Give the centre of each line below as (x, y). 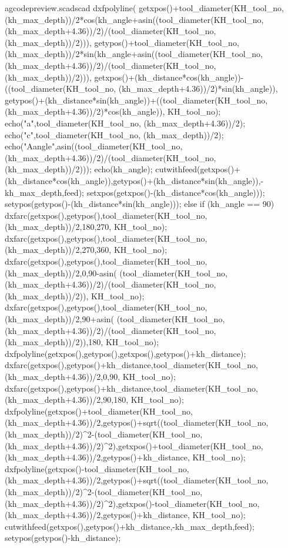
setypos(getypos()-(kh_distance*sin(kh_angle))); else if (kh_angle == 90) (140, 204)
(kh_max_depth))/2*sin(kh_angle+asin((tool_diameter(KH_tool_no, (134, 54)
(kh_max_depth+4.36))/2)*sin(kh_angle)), (198, 88)
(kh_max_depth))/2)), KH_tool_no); (75, 295)
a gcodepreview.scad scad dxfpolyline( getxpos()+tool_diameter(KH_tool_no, (144, 8)
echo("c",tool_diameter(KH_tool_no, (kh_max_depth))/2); (114, 134)
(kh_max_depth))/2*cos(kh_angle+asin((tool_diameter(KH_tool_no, (134, 19)
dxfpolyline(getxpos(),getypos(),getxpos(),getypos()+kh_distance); (125, 353)
